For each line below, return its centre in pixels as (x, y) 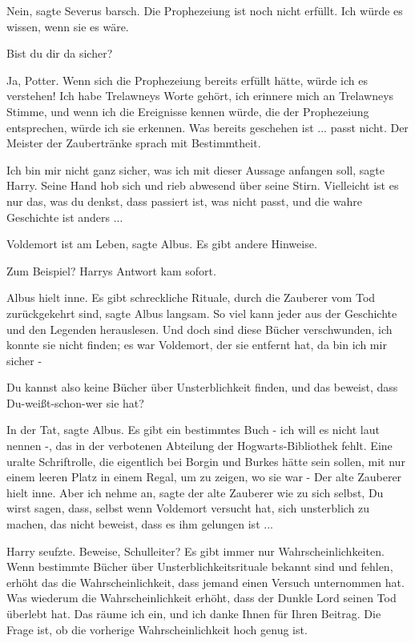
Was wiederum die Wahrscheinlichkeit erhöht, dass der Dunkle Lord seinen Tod (201, 598)
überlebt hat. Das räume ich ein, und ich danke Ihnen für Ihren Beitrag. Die (194, 613)
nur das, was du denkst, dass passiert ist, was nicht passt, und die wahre (184, 201)
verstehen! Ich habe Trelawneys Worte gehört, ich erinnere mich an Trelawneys (200, 96)
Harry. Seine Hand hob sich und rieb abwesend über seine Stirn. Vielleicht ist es (203, 185)
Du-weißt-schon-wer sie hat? (75, 402)
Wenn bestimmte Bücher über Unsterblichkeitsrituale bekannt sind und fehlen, (200, 567)
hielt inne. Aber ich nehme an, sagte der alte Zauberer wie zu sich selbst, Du (195, 492)
